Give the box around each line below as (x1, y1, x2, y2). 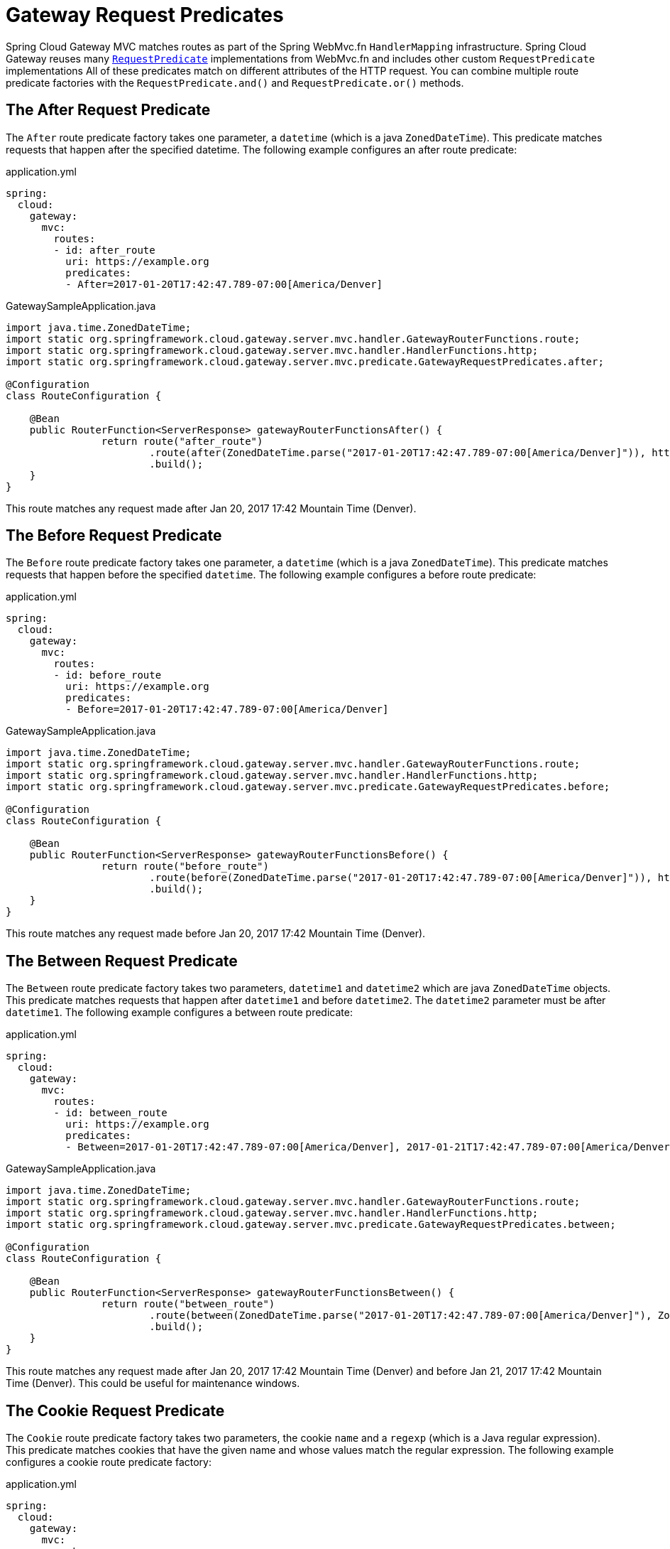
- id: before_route (53, 669, 162, 681)
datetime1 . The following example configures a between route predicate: (6, 1006, 353, 1019)
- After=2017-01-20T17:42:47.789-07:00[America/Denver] (65, 278, 383, 290)
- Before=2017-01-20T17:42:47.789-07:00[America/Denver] (65, 703, 389, 716)
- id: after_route (53, 244, 155, 256)
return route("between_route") (101, 1298, 275, 1310)
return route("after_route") (101, 435, 263, 447)
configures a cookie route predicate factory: (6, 1456, 212, 1469)
